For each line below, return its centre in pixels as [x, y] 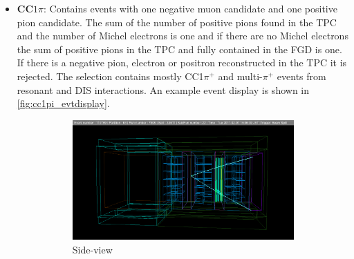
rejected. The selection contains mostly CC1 [110, 76]
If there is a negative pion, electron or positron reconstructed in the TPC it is [182, 63]
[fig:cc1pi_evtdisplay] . [63, 103]
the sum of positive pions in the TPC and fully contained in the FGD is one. [179, 49]
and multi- [240, 76]
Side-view [92, 249]
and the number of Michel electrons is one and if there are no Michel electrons [183, 36]
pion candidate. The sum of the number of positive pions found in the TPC [177, 22]
